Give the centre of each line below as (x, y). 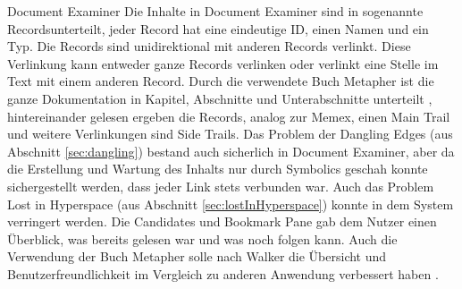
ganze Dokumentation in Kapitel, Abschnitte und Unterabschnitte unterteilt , (220, 98)
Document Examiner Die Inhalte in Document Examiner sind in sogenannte (215, 11)
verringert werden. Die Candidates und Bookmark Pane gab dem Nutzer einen (222, 221)
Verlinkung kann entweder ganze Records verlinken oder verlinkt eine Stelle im (223, 63)
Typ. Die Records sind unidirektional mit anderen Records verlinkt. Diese (209, 46)
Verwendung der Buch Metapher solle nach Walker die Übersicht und (197, 256)
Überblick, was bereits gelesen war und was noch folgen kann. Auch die (202, 238)
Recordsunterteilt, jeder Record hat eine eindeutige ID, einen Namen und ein (218, 28)
